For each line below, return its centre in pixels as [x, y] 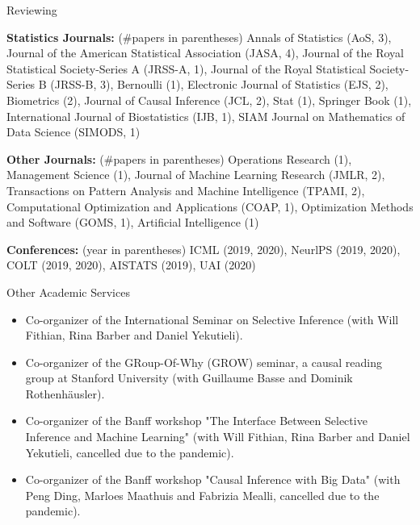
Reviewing [32, 10]
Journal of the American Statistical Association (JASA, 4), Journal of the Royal [205, 53]
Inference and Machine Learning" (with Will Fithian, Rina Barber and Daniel [218, 437]
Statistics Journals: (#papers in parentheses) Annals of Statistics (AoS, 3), [199, 37]
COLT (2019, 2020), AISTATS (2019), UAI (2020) [131, 265]
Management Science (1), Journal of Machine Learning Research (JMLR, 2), [196, 175]
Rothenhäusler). [65, 393]
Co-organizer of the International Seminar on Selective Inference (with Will [212, 319]
